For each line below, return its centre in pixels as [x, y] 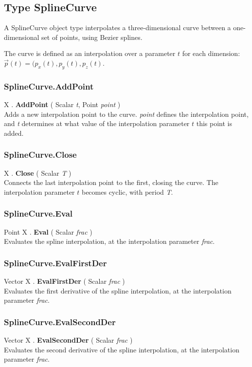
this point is [214, 123]
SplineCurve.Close [40, 155]
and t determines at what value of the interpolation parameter [97, 123]
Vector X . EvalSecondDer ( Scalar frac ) [68, 340]
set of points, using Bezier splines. [92, 37]
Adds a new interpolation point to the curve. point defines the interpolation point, [126, 114]
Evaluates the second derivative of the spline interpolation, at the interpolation [122, 349]
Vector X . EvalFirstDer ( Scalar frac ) [64, 281]
